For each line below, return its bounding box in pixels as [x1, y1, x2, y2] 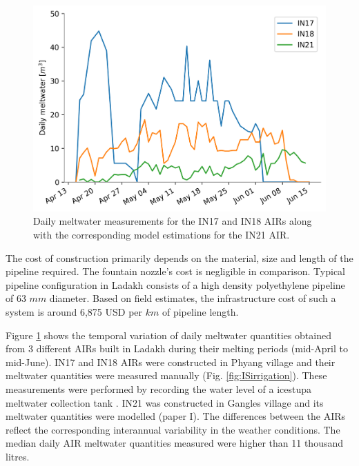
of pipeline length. [162, 304, 239, 318]
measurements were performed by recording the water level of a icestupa [6, 381, 312, 396]
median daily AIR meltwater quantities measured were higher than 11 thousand [6, 436, 344, 450]
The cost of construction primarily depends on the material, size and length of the [6, 250, 353, 265]
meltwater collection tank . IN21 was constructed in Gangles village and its [6, 395, 324, 409]
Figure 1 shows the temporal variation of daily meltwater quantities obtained [6, 327, 331, 342]
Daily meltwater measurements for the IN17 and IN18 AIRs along [33, 214, 312, 228]
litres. [6, 449, 30, 463]
